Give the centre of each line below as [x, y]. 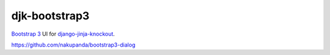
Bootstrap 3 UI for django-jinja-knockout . [63, 34]
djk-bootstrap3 [50, 16]
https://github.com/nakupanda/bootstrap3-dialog [73, 45]
